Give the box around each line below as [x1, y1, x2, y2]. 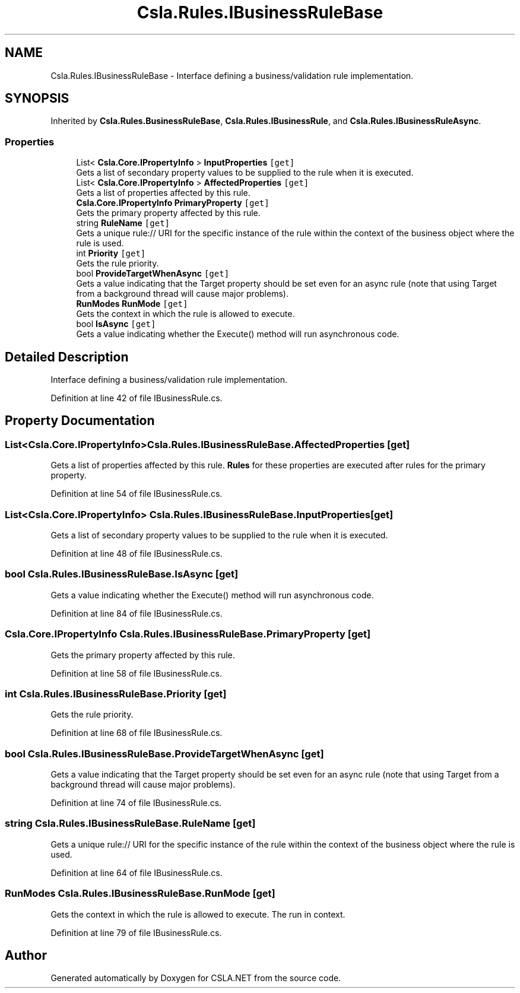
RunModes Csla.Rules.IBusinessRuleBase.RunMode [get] [5, 887, 275, 900]
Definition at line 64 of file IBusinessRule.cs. [50, 867, 223, 878]
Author [5, 947, 47, 963]
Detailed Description [5, 349, 129, 364]
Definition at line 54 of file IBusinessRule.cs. [50, 488, 223, 499]
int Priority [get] [76, 248, 146, 259]
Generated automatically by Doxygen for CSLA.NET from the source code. [50, 973, 341, 984]
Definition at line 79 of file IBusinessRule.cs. [50, 927, 222, 938]
